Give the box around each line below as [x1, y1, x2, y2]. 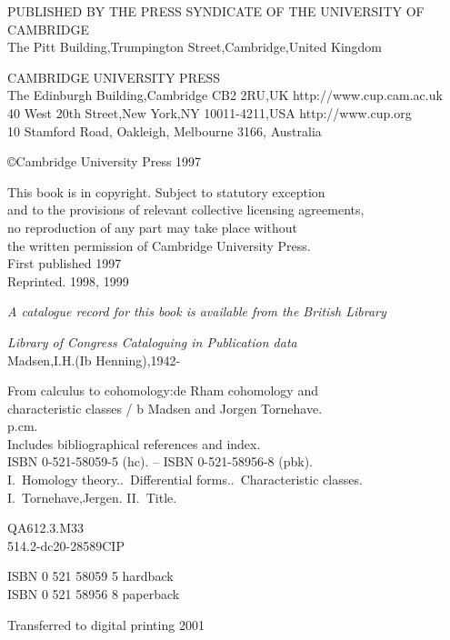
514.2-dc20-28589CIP [7, 535, 125, 555]
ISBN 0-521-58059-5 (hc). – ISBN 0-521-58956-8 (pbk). [7, 452, 313, 471]
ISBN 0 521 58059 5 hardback [7, 566, 174, 585]
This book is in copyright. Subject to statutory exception [7, 182, 325, 201]
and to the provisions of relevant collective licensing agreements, [7, 200, 365, 219]
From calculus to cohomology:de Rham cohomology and [7, 381, 318, 400]
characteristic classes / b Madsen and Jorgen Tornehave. [7, 398, 323, 417]
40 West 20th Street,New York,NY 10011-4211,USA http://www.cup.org [7, 103, 412, 122]
